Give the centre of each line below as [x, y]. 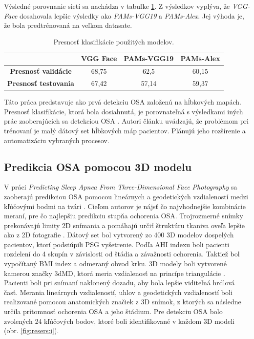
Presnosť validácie [41, 71]
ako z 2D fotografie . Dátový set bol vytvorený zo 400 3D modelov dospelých [119, 235]
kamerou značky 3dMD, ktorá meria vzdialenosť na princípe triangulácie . [115, 273]
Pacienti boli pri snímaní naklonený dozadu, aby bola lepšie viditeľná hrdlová [119, 283]
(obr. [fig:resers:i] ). [32, 330]
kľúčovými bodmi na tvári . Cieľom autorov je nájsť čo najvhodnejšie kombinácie [125, 206]
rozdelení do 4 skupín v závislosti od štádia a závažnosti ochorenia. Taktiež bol [122, 254]
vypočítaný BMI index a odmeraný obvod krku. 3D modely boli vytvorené [115, 264]
